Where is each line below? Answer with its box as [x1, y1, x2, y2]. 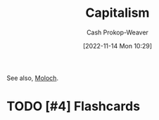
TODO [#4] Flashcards [6, 98, 141, 114]
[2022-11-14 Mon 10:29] [82, 41, 153, 50]
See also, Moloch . [6, 74, 59, 82]
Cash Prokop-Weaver [86, 28, 149, 36]
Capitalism [85, 5, 150, 21]
